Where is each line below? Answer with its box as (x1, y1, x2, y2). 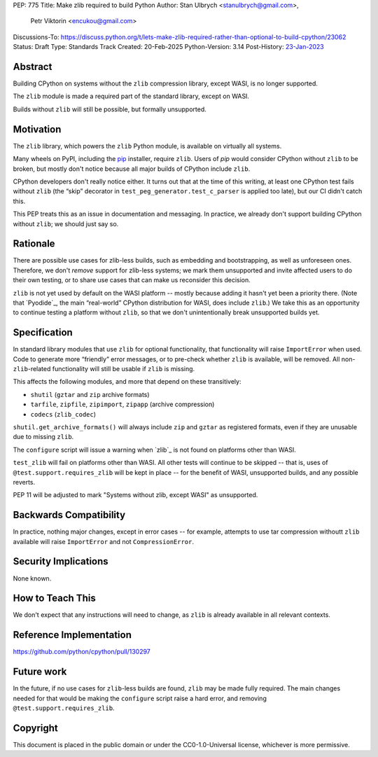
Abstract (13, 60, 52, 73)
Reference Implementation (13, 629, 132, 641)
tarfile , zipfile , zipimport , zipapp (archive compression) (30, 400, 215, 409)
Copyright (13, 722, 59, 734)
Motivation (13, 123, 62, 135)
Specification (13, 326, 73, 339)
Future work (13, 666, 67, 678)
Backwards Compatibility (13, 509, 126, 521)
